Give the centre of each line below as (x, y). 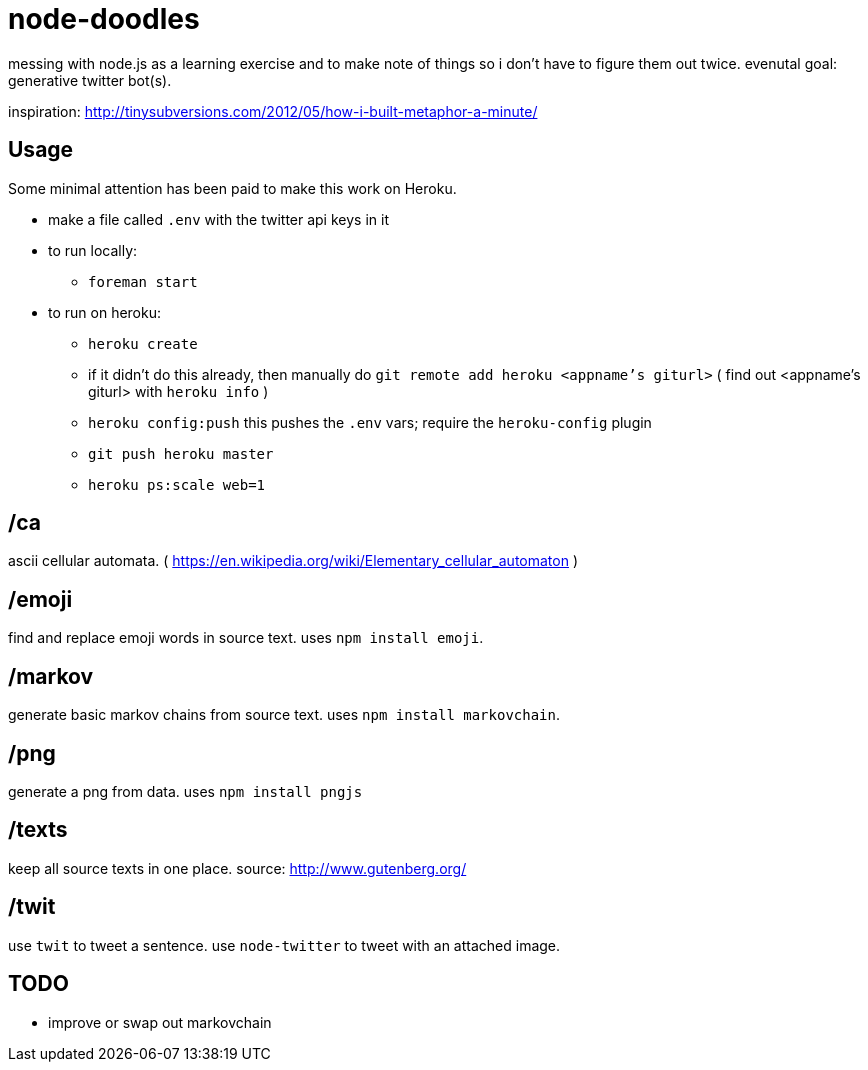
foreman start (143, 281)
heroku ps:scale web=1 (177, 484)
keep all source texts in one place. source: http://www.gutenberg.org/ (237, 868)
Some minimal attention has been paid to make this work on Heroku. (232, 188)
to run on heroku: (105, 312)
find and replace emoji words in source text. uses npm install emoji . (246, 638)
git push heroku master (181, 453)
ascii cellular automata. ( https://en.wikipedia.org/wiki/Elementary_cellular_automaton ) (293, 561)
